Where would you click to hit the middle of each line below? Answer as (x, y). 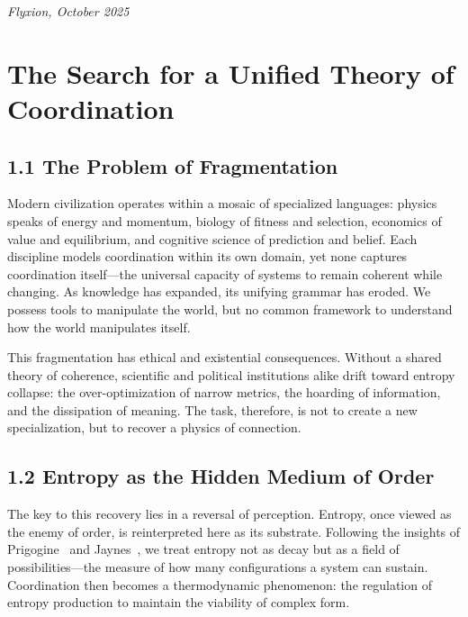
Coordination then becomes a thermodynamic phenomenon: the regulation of (220, 584)
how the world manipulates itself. (99, 327)
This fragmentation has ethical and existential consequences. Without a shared (225, 357)
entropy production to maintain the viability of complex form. (179, 602)
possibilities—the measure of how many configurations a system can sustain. (218, 567)
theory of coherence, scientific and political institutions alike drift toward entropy (231, 374)
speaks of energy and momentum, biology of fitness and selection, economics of (225, 220)
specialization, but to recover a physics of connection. (154, 427)
